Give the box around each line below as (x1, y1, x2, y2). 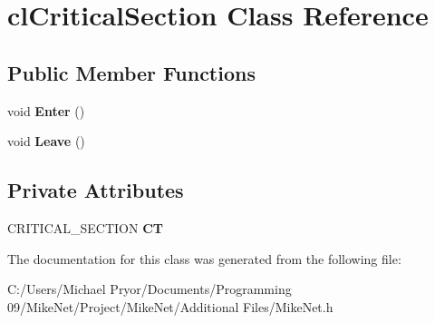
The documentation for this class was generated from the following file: (7, 249, 401, 268)
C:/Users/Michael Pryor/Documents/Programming (7, 279, 292, 299)
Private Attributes (7, 176, 184, 204)
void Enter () (7, 101, 85, 120)
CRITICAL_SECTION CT (7, 218, 163, 237)
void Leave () (7, 132, 85, 151)
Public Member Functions (7, 58, 256, 86)
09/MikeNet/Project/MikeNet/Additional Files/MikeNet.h (7, 297, 333, 316)
